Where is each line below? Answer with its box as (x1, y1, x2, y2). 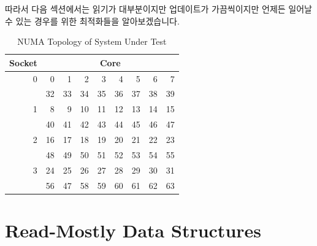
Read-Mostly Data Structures (5, 217, 262, 242)
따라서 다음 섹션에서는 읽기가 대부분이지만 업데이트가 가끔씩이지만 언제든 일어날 (5, 2, 312, 15)
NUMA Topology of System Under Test (17, 35, 167, 48)
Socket (9, 56, 37, 69)
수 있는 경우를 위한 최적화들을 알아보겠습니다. (5, 14, 180, 27)
